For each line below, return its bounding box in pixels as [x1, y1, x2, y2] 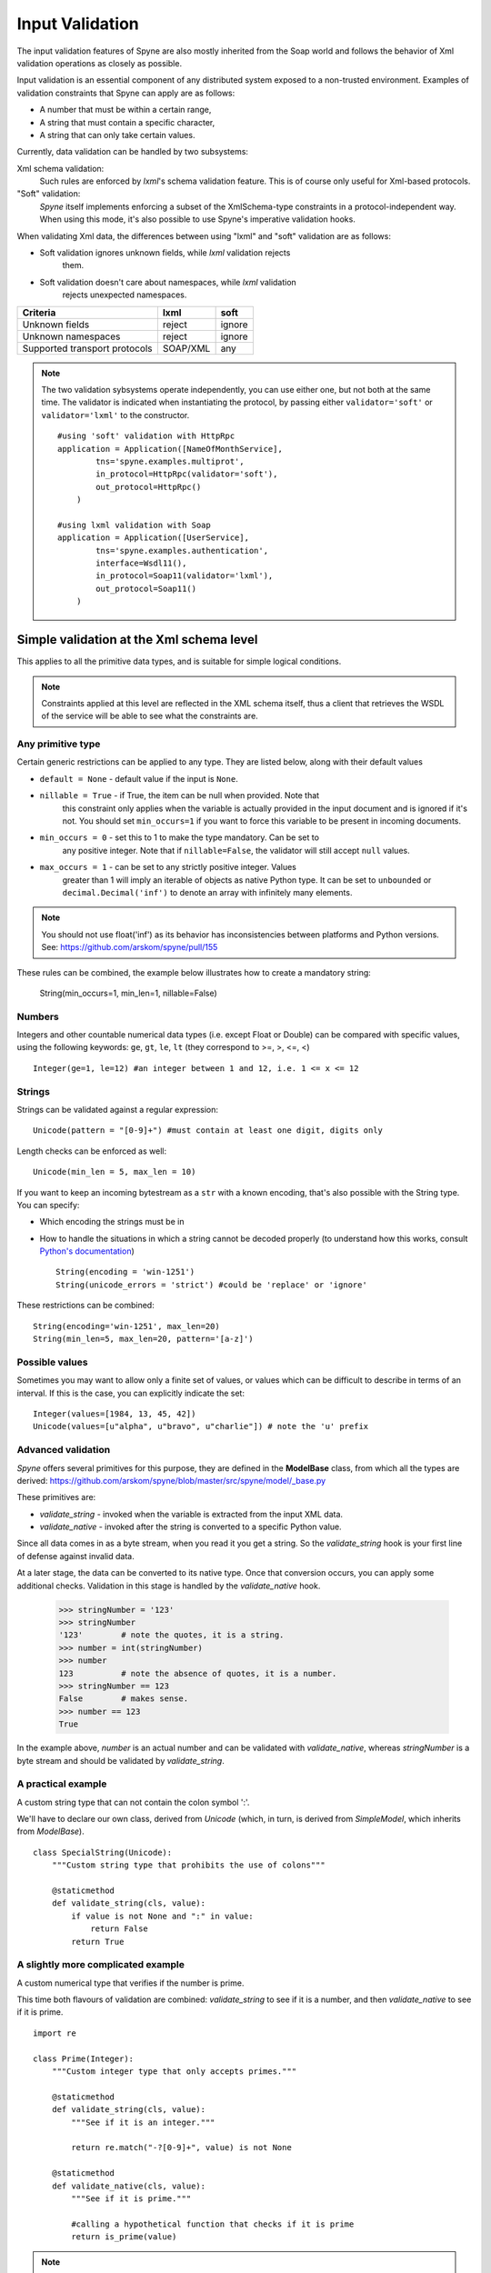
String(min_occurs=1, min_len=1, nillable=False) [39, 987, 217, 998]
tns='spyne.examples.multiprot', [95, 456, 245, 466]
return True [71, 1937, 125, 1947]
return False [90, 1924, 149, 1934]
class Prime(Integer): [33, 2053, 135, 2064]
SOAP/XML [162, 342, 211, 355]
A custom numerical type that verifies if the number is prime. [16, 1978, 245, 1988]
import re [33, 2028, 76, 2038]
